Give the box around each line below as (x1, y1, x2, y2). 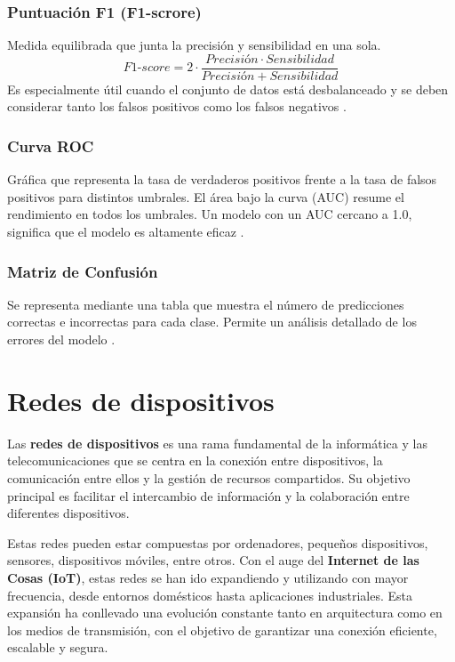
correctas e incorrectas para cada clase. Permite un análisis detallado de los (7, 312, 417, 331)
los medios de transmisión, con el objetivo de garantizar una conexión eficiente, (7, 620, 437, 639)
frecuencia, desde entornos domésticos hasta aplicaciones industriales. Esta (7, 585, 412, 604)
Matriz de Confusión (7, 260, 158, 282)
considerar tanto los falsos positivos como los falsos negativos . (7, 97, 347, 116)
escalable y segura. (7, 638, 108, 657)
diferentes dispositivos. (7, 504, 130, 522)
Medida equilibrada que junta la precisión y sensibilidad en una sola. (7, 36, 381, 54)
